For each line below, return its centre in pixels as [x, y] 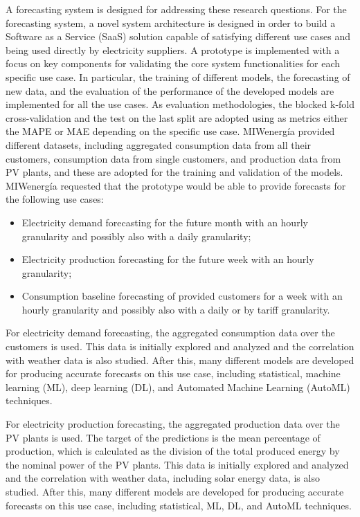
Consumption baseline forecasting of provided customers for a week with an [182, 296]
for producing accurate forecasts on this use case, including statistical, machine [173, 373]
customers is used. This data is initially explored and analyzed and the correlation [180, 346]
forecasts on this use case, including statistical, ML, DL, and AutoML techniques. [179, 505]
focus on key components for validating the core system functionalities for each [173, 63]
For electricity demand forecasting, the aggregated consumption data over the [170, 333]
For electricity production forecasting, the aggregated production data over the [173, 424]
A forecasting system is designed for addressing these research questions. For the [176, 9]
